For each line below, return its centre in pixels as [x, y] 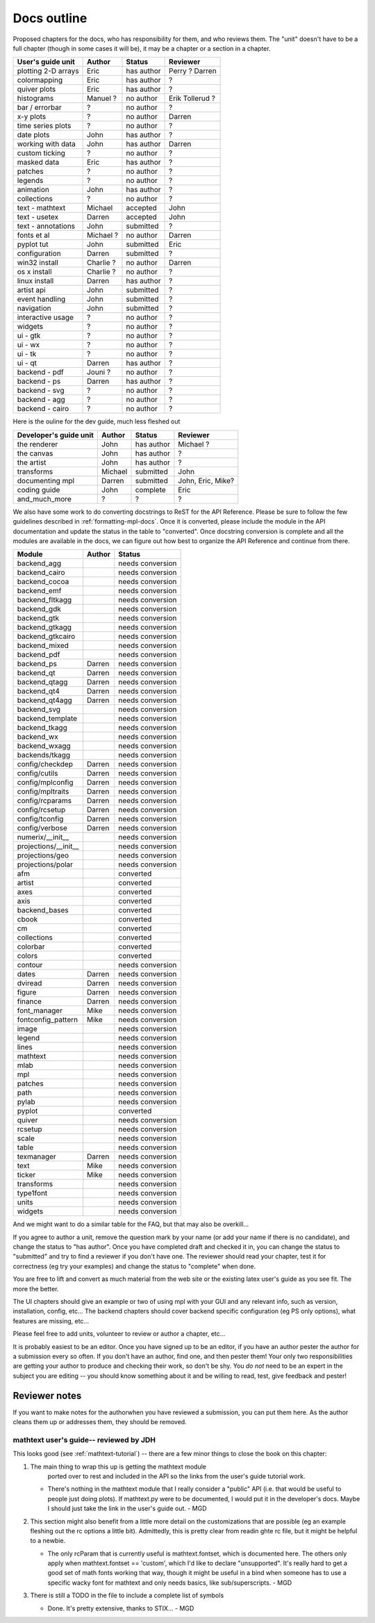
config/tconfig [40, 819]
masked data [38, 162]
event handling [41, 299]
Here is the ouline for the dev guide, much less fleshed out [97, 421]
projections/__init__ [48, 846]
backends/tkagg [44, 755]
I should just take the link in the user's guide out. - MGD [127, 1508]
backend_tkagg [42, 728]
